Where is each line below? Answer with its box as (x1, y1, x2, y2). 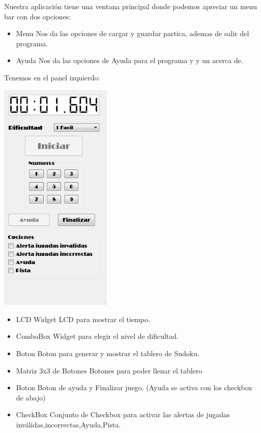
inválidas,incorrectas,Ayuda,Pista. (16, 419, 121, 429)
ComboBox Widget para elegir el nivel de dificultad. (16, 331, 179, 341)
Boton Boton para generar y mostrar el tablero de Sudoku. (16, 348, 199, 358)
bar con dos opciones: (4, 11, 71, 21)
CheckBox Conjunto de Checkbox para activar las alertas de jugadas (16, 409, 230, 420)
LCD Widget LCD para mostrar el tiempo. (16, 313, 150, 324)
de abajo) (16, 392, 46, 402)
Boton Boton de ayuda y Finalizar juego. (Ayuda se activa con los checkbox (16, 382, 252, 393)
